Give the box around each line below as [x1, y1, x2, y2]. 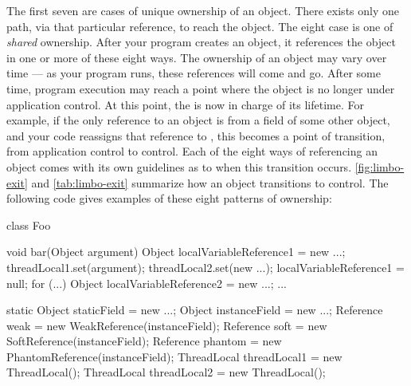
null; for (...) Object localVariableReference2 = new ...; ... [6, 274, 287, 291]
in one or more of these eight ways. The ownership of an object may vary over [6, 49, 387, 65]
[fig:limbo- [354, 158, 405, 175]
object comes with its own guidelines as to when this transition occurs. [6, 158, 352, 175]
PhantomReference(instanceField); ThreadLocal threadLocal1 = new [6, 348, 342, 364]
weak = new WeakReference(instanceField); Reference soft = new [6, 317, 327, 333]
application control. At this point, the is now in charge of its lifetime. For [6, 96, 364, 112]
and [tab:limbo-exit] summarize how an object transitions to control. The [31, 174, 389, 191]
